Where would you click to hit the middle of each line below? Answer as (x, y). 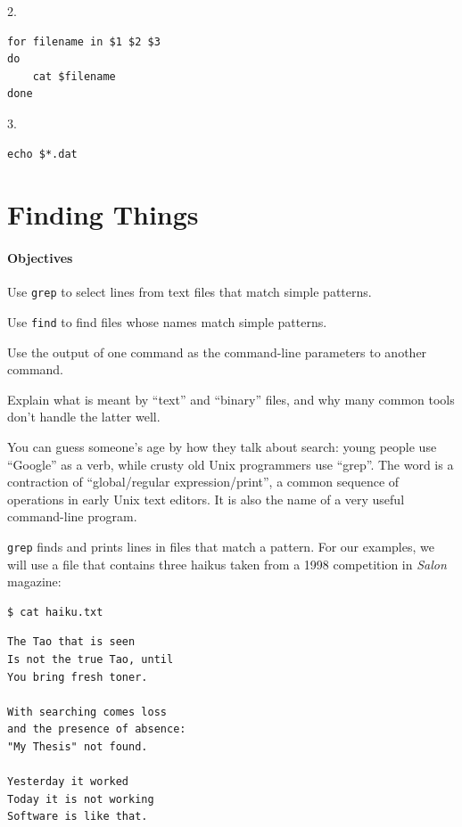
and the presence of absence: (97, 729)
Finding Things (103, 214)
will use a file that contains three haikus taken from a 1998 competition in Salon (227, 564)
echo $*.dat (42, 154)
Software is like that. (78, 817)
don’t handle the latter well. (84, 417)
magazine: (34, 581)
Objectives (40, 258)
